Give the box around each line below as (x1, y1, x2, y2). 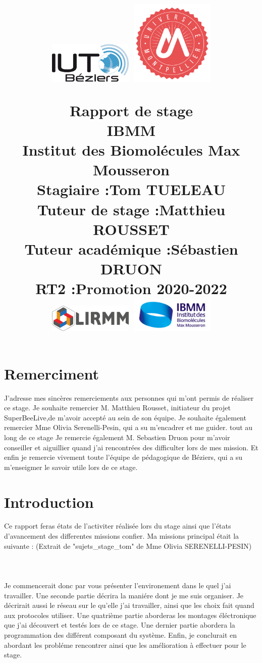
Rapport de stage (69, 100, 193, 120)
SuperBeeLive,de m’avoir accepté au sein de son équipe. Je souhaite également (4, 412, 246, 422)
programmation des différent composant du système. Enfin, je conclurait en (4, 629, 237, 640)
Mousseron (92, 159, 170, 180)
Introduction (4, 491, 94, 512)
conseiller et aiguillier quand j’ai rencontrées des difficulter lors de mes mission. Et (4, 442, 258, 452)
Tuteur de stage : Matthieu (37, 199, 226, 219)
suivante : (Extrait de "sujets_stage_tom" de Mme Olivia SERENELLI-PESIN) (4, 540, 252, 551)
